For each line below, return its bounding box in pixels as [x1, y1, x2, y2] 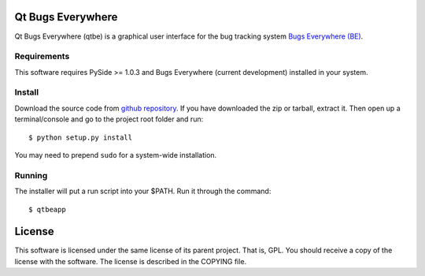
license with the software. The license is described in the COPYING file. [14, 256, 247, 266]
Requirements [14, 51, 70, 62]
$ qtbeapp [28, 205, 66, 214]
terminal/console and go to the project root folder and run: [14, 114, 204, 124]
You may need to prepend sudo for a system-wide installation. [14, 150, 217, 159]
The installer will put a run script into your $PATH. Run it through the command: [14, 186, 272, 196]
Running [14, 170, 48, 181]
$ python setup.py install [28, 132, 133, 142]
